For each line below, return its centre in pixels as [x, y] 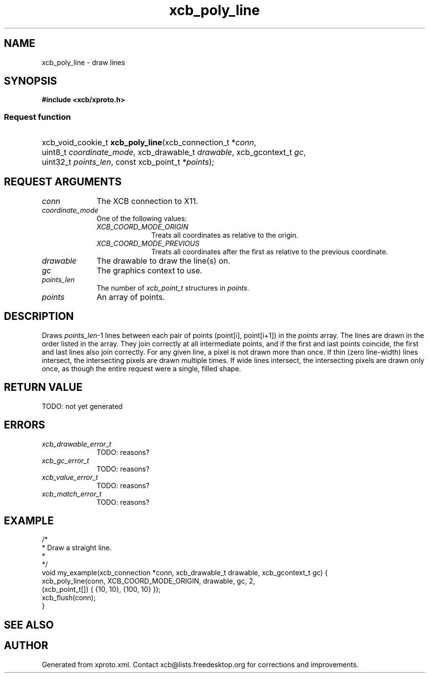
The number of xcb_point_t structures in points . [173, 288]
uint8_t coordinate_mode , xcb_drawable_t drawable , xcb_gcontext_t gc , [174, 152]
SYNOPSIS [31, 81]
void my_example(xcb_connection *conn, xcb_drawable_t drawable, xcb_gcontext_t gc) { [185, 573]
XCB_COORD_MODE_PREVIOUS [148, 244]
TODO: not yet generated [82, 406]
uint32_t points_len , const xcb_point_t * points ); [128, 162]
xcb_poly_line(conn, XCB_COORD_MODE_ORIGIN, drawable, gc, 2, [148, 581]
